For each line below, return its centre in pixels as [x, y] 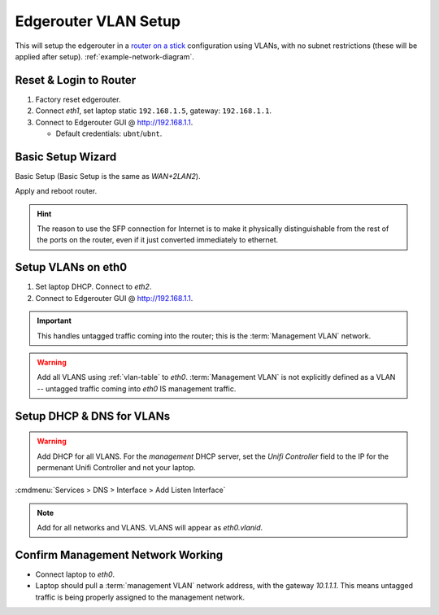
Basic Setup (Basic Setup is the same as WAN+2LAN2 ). [108, 176]
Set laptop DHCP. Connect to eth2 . [93, 287]
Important [54, 321]
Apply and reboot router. [56, 191]
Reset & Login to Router [76, 80]
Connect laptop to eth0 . [75, 574]
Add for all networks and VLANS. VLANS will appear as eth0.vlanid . [150, 528]
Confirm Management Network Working [119, 554]
